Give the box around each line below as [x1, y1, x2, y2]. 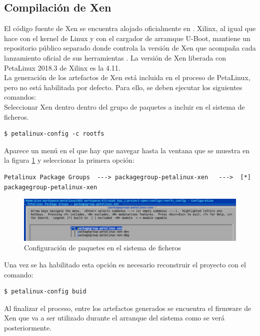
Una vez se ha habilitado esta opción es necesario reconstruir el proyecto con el [4, 259, 246, 269]
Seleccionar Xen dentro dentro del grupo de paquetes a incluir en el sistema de [4, 101, 245, 112]
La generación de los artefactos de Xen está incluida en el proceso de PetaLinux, [4, 72, 250, 83]
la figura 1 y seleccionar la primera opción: [4, 155, 134, 165]
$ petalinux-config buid [4, 288, 86, 295]
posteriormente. [4, 322, 52, 332]
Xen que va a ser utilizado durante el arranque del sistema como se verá [4, 312, 225, 323]
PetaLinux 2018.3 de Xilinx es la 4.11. [4, 62, 120, 73]
